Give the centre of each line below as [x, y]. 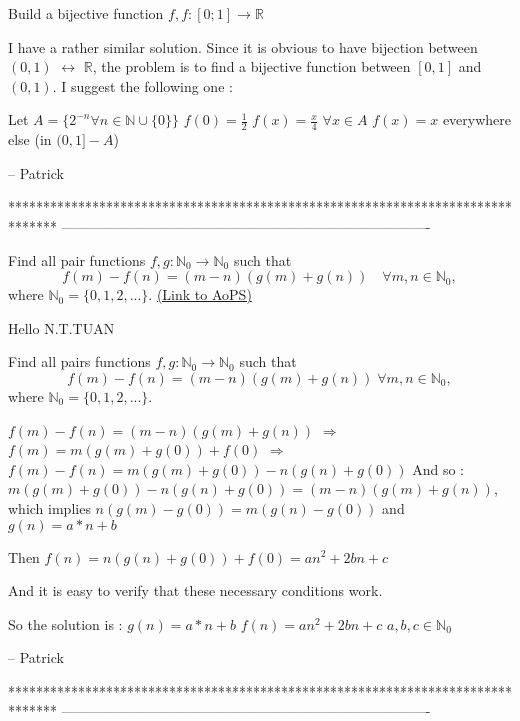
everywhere [477, 119]
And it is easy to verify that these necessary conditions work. [195, 590]
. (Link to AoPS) [200, 294]
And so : [438, 468]
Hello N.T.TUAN [61, 327]
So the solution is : [65, 623]
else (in [30, 139]
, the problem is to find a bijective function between [251, 66]
